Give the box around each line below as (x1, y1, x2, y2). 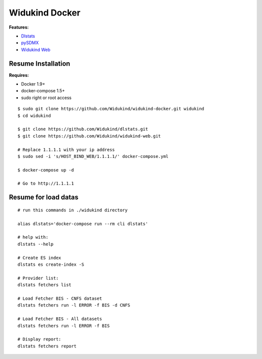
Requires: (9, 72, 29, 78)
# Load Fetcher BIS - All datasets (17, 316, 102, 322)
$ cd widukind (17, 113, 51, 119)
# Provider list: (17, 275, 59, 281)
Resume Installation (9, 59, 70, 68)
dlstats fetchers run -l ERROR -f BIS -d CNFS (17, 303, 131, 308)
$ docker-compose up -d (17, 167, 74, 172)
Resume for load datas (9, 193, 79, 202)
